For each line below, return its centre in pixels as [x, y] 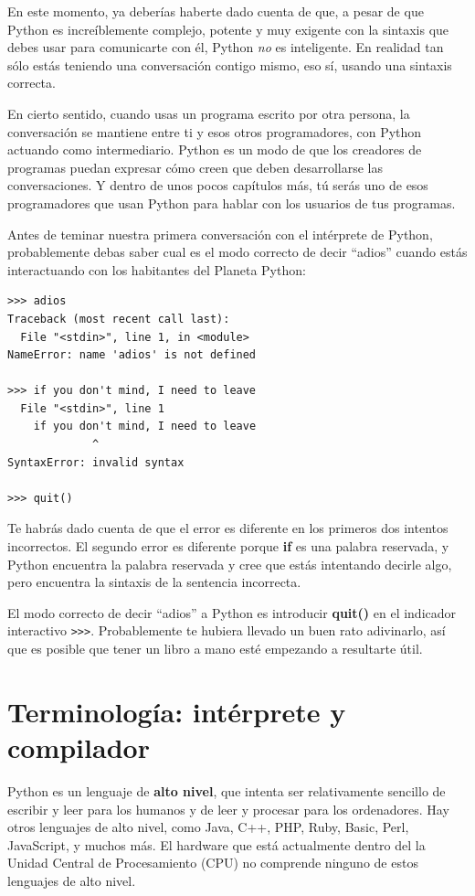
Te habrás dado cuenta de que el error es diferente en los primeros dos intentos [228, 528]
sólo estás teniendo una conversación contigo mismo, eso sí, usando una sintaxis [230, 64]
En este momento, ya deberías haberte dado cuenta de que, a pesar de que [216, 11]
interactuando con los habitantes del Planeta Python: [157, 269]
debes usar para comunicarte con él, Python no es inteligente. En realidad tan [226, 47]
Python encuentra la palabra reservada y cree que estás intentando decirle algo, [230, 564]
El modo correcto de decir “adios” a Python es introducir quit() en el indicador [232, 612]
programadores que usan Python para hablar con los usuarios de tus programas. [232, 203]
